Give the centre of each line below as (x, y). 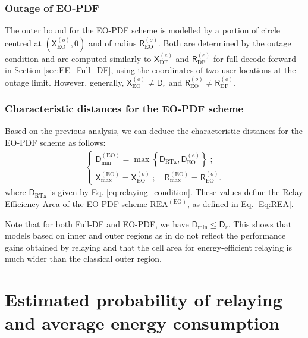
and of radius (112, 43)
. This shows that (260, 223)
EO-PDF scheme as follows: (55, 143)
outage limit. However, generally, (65, 82)
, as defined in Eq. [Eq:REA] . (241, 204)
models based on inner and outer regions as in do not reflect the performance (145, 235)
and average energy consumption (142, 323)
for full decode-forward (254, 58)
